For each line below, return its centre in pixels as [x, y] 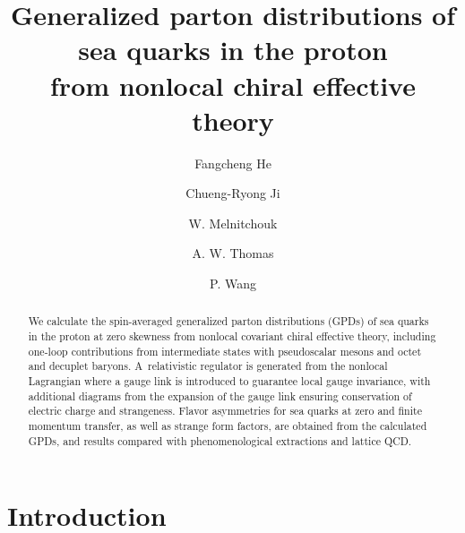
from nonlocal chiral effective [233, 85]
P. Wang [233, 284]
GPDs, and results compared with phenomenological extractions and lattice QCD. [220, 440]
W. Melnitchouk [233, 223]
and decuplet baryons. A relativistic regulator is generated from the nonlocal [208, 366]
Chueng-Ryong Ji [233, 193]
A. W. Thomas [233, 253]
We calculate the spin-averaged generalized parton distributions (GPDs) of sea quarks [228, 321]
